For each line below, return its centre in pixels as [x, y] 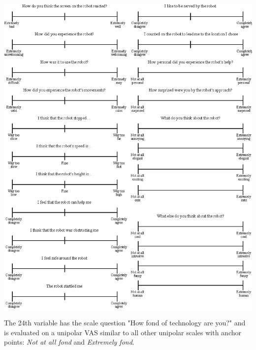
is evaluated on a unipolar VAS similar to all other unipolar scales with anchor [123, 332]
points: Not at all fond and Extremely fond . [69, 342]
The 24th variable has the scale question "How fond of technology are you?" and [125, 323]
